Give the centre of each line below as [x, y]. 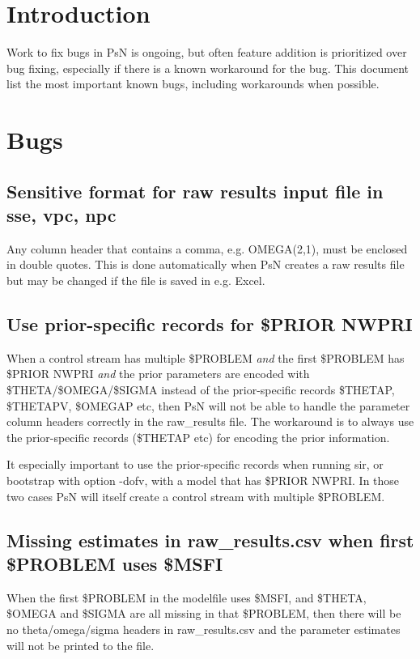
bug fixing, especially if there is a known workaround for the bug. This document [208, 68]
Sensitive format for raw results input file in [195, 191]
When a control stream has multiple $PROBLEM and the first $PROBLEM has [206, 357]
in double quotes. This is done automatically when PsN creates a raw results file [206, 264]
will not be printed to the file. [81, 645]
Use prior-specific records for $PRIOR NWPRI [210, 324]
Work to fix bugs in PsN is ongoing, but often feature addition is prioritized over [207, 52]
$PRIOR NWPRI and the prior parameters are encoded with [158, 374]
